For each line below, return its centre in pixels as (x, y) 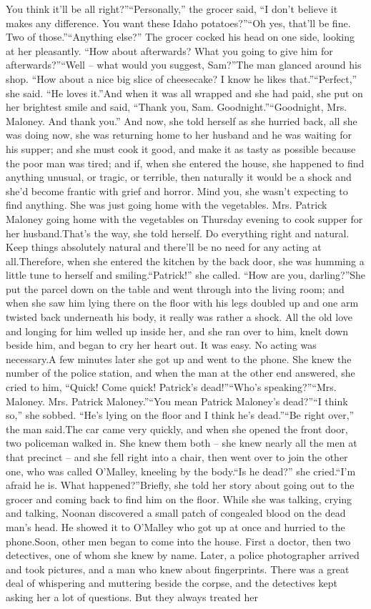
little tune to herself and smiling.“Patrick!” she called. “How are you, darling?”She (186, 275)
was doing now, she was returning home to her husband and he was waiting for (179, 135)
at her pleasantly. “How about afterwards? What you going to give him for (169, 50)
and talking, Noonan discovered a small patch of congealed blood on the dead (176, 513)
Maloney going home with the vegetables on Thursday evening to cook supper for (184, 218)
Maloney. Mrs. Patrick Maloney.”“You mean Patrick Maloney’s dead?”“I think (177, 401)
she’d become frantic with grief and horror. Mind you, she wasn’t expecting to (177, 190)
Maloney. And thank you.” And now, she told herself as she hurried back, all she (182, 120)
